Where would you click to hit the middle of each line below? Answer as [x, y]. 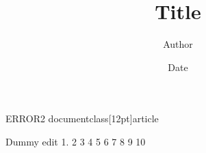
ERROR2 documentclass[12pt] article [82, 119]
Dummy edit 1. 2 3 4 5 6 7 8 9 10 [76, 141]
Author [178, 44]
